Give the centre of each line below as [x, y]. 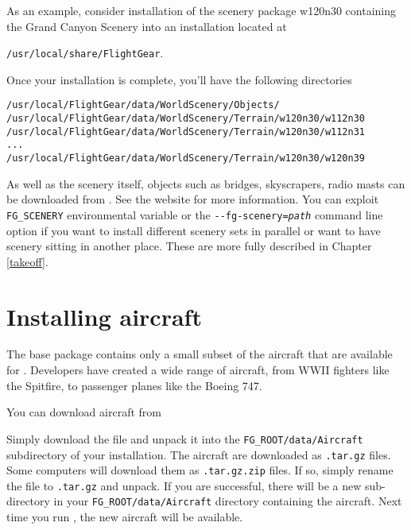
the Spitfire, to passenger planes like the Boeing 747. [134, 385]
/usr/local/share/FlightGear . [85, 53]
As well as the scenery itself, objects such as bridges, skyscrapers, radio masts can [206, 183]
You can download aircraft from [84, 412]
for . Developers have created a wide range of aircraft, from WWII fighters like [198, 370]
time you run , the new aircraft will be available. [125, 517]
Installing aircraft [104, 316]
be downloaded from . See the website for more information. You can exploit [193, 199]
